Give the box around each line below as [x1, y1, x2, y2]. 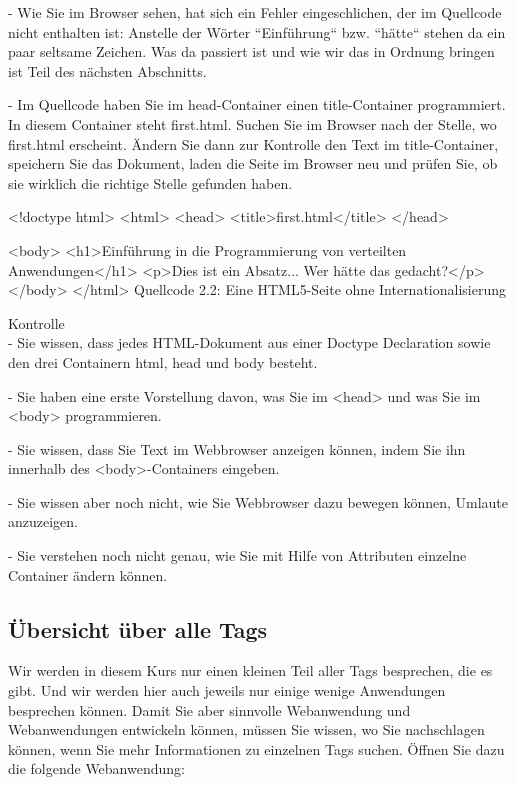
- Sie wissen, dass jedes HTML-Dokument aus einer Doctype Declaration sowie [8, 332, 491, 353]
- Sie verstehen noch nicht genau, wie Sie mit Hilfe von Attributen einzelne [8, 545, 467, 566]
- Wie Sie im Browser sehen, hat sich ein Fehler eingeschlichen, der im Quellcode [8, 2, 502, 22]
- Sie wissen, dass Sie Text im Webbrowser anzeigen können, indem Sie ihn [8, 438, 466, 459]
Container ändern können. [8, 564, 168, 585]
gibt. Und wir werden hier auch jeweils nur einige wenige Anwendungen [8, 680, 446, 701]
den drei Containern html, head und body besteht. [8, 351, 318, 372]
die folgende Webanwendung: [8, 758, 185, 779]
